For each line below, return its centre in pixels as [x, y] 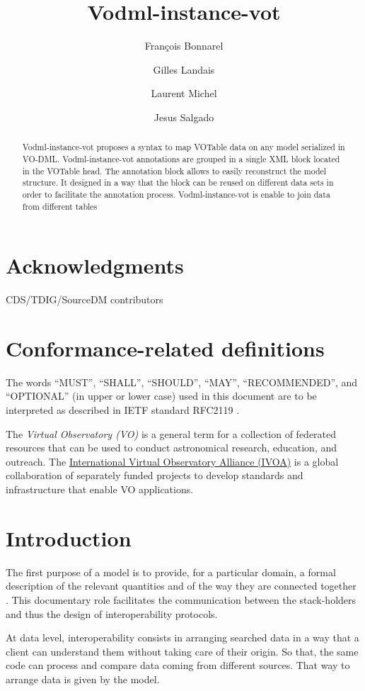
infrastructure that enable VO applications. [100, 489]
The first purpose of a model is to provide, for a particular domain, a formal [171, 572]
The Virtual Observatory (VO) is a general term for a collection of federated [171, 433]
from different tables [60, 206]
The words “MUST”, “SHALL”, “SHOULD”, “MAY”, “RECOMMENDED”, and [182, 382]
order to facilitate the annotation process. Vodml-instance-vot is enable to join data [176, 194]
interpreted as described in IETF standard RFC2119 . [123, 410]
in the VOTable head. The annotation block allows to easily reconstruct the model [174, 170]
